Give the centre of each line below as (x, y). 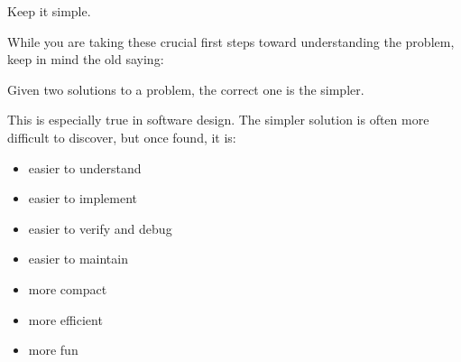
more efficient (65, 319)
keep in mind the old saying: (86, 59)
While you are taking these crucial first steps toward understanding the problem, (231, 41)
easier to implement (83, 198)
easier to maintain (78, 259)
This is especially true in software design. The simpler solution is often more (218, 120)
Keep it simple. (49, 11)
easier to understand (85, 167)
